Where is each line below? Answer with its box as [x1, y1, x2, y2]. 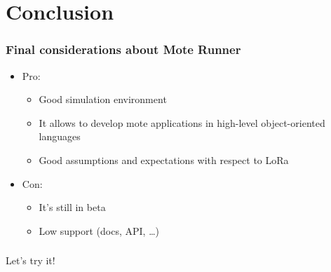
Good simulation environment [39, 92, 167, 107]
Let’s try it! [6, 253, 55, 268]
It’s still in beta [39, 200, 106, 215]
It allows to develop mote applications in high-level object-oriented [39, 115, 325, 130]
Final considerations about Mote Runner [6, 41, 241, 58]
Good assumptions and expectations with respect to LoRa [39, 152, 289, 167]
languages [39, 129, 81, 144]
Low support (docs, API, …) [39, 223, 159, 238]
